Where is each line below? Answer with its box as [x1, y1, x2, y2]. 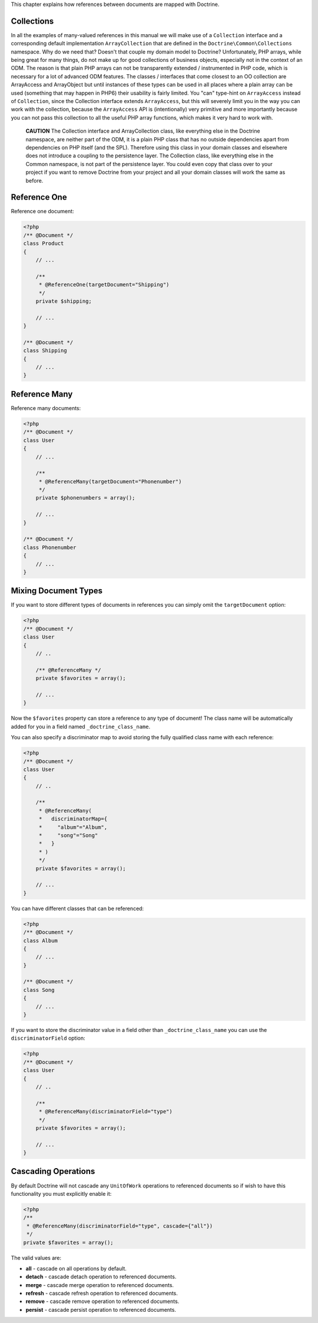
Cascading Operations [11, 1166, 95, 1176]
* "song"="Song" [38, 832, 98, 839]
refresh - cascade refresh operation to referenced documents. [25, 1290, 178, 1297]
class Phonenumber [23, 544, 77, 551]
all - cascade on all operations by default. [25, 1265, 127, 1272]
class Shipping [23, 348, 67, 354]
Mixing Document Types [11, 586, 103, 596]
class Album [23, 937, 58, 944]
